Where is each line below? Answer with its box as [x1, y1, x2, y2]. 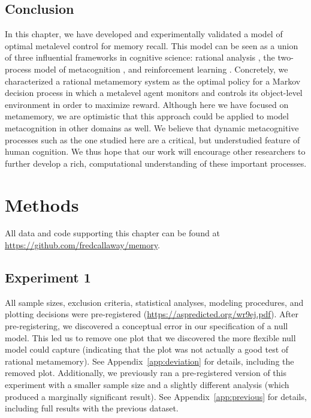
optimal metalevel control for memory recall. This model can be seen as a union [5, 39, 298, 52]
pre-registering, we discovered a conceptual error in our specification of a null [5, 320, 288, 332]
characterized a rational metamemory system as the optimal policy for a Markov [5, 74, 301, 87]
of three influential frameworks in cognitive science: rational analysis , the [5, 51, 275, 64]
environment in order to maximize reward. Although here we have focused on [5, 98, 289, 110]
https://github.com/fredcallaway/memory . [5, 239, 160, 251]
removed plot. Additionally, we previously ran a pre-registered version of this [5, 366, 286, 379]
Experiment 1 [5, 268, 91, 287]
